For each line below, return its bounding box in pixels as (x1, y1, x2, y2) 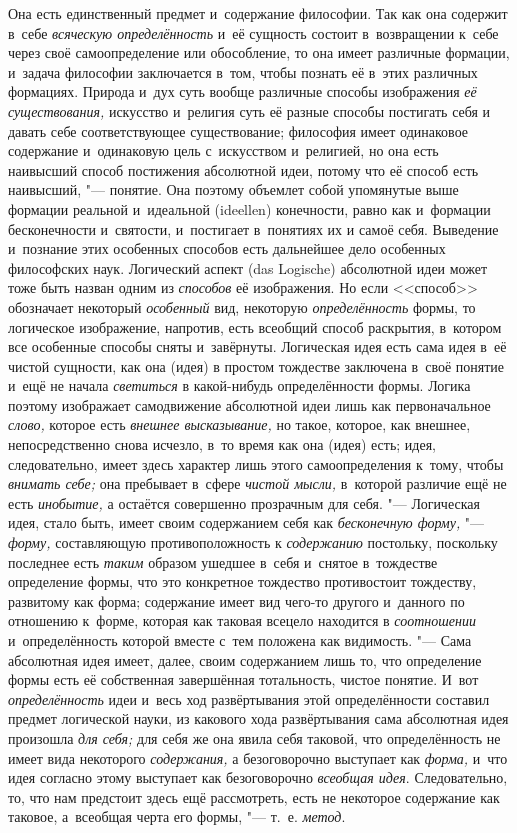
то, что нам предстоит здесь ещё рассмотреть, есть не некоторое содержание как (8, 786, 500, 807)
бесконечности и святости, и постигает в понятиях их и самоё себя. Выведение (8, 218, 499, 239)
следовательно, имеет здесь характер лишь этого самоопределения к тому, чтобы (8, 453, 504, 474)
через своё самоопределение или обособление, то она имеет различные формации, (8, 42, 510, 63)
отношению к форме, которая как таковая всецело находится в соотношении (8, 610, 476, 631)
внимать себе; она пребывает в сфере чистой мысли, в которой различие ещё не (8, 473, 507, 494)
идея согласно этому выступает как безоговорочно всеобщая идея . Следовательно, (8, 767, 508, 788)
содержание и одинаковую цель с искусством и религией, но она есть (8, 140, 439, 161)
